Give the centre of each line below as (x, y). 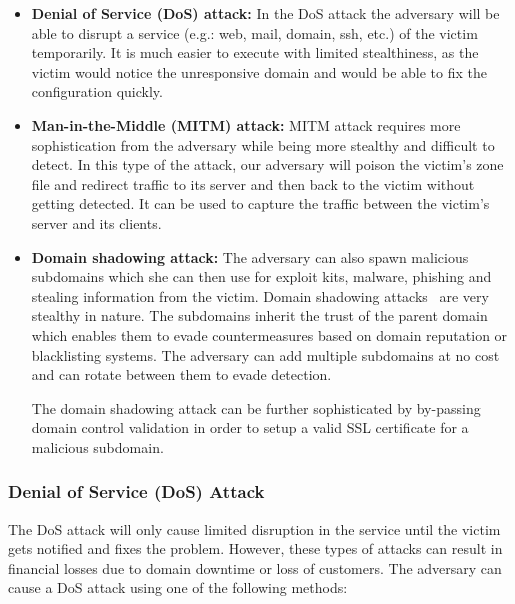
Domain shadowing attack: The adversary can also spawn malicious (250, 256)
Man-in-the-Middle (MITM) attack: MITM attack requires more (246, 124)
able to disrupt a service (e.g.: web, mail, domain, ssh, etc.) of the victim (254, 32)
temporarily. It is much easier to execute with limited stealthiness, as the (255, 52)
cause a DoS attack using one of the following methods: (178, 587)
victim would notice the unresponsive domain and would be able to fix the (259, 71)
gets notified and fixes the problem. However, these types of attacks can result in (255, 548)
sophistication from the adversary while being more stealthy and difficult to (263, 144)
